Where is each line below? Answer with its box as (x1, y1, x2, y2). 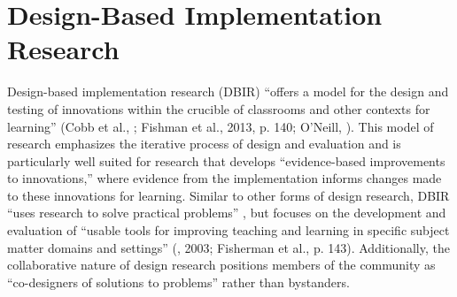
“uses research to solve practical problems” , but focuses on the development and (7, 203, 446, 222)
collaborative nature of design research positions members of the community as (7, 255, 436, 274)
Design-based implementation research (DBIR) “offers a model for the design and (7, 82, 449, 101)
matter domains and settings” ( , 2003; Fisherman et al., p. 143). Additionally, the (7, 238, 450, 256)
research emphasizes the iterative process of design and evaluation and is (7, 134, 401, 153)
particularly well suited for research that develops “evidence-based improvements (7, 151, 445, 170)
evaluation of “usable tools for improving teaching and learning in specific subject (7, 221, 450, 240)
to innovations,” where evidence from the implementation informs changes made (7, 169, 442, 187)
